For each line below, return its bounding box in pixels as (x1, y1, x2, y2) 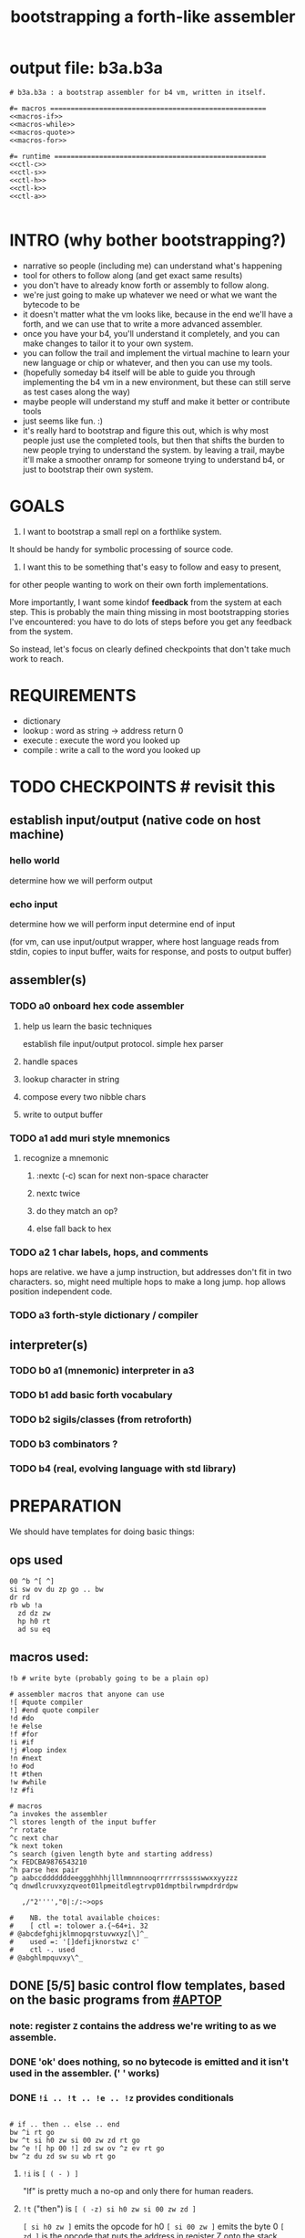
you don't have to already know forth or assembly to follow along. (22, 279, 269, 290)
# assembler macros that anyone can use (9, 1689, 166, 1699)
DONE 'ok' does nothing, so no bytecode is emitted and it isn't (9, 2055, 289, 2068)
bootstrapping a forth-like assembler (10, 6, 296, 27)
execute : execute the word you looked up (22, 735, 180, 746)
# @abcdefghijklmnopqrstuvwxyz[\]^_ (9, 1929, 148, 1939)
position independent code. (9, 1286, 113, 1297)
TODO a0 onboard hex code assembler (9, 999, 185, 1012)
